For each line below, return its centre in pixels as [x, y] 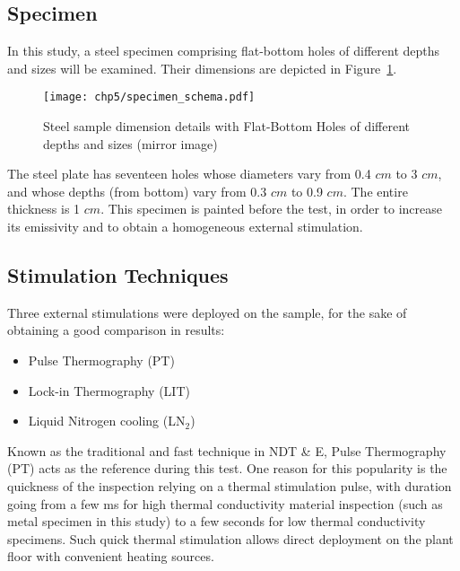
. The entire [375, 191]
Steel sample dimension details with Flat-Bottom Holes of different [227, 126]
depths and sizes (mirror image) [130, 143]
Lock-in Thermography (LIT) [109, 390]
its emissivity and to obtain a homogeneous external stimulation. [185, 227]
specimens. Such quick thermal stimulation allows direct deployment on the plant [230, 538]
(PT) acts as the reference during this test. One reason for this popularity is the [227, 468]
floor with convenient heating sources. [111, 556]
